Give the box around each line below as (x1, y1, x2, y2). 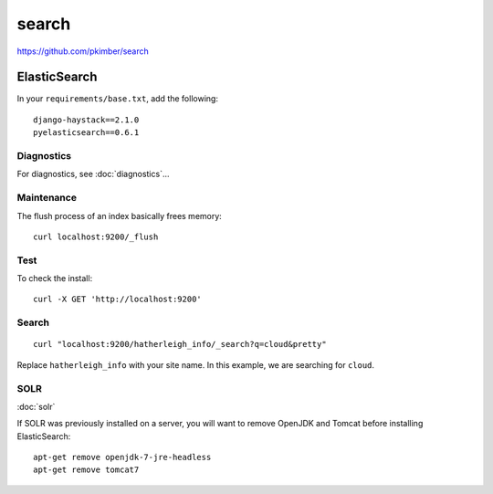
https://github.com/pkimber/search (16, 46, 150, 57)
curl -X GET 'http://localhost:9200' (33, 294, 203, 305)
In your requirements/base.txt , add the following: (16, 93, 219, 104)
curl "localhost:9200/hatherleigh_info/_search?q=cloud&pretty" (33, 339, 328, 350)
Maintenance (16, 192, 78, 205)
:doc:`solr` (16, 401, 56, 412)
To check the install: (16, 273, 93, 284)
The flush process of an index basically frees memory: (16, 210, 223, 221)
